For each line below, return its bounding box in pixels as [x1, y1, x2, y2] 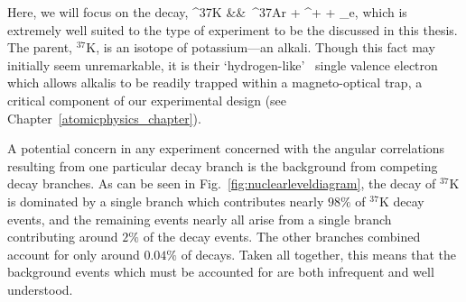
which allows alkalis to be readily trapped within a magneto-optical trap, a [7, 73, 423, 92]
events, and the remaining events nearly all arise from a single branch [7, 209, 392, 228]
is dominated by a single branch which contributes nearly [7, 191, 324, 210]
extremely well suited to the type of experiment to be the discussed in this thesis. [7, 20, 458, 39]
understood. [7, 279, 73, 298]
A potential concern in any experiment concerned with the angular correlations [7, 139, 445, 158]
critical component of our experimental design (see [7, 90, 287, 109]
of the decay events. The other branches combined [143, 227, 421, 246]
